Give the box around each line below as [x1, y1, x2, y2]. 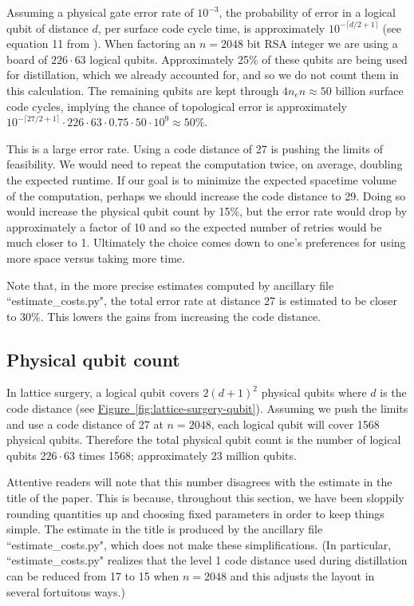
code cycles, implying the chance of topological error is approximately [6, 97, 347, 114]
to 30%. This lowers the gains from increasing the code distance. [6, 307, 321, 324]
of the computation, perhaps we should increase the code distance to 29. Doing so [6, 187, 406, 204]
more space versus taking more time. [6, 249, 185, 266]
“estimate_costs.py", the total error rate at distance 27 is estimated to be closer [6, 292, 398, 309]
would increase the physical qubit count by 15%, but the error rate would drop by [6, 203, 408, 220]
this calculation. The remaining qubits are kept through [6, 81, 279, 98]
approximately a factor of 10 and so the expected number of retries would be [6, 218, 382, 235]
